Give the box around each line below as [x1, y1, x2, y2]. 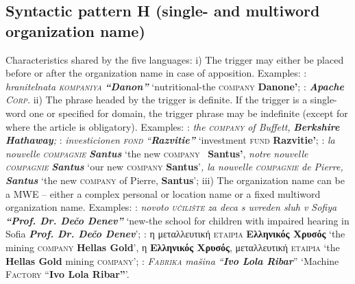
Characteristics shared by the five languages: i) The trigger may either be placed [5, 52, 344, 66]
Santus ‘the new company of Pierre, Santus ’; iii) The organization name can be [5, 172, 345, 187]
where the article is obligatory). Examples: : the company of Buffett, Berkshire [5, 119, 340, 133]
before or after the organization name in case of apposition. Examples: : [5, 66, 307, 80]
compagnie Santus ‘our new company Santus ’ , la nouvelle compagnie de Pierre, [5, 159, 343, 174]
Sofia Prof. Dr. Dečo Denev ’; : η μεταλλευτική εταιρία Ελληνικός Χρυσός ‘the [5, 227, 345, 241]
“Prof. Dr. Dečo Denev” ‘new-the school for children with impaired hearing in [5, 213, 350, 227]
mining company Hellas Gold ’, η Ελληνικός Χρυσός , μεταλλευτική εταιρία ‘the [5, 240, 340, 254]
